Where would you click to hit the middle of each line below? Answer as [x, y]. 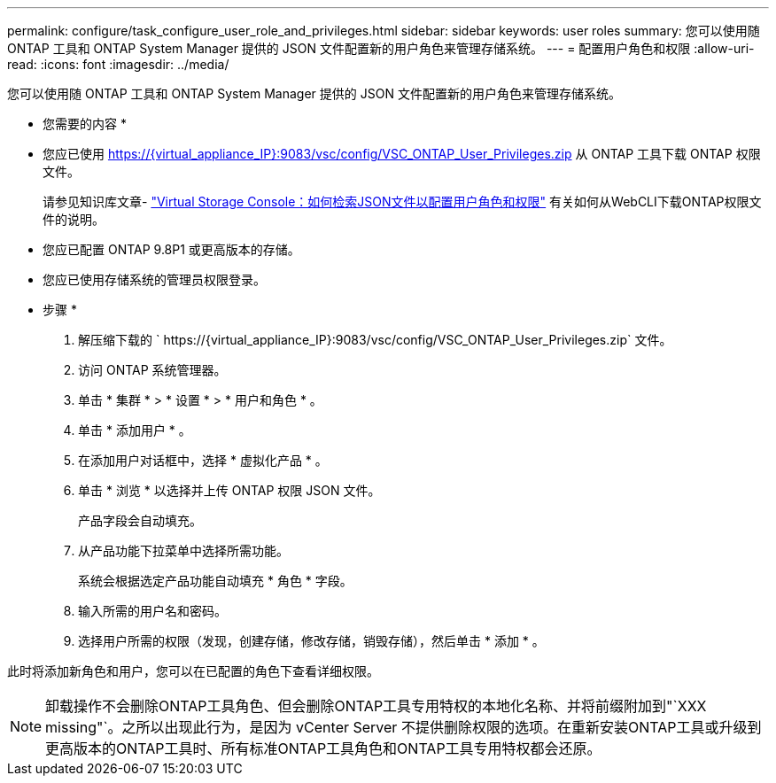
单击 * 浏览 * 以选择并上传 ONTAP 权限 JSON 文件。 [229, 490]
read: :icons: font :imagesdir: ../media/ [118, 64]
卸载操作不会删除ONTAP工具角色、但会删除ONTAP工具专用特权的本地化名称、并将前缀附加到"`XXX [376, 706]
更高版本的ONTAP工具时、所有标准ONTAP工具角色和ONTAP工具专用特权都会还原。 [323, 748]
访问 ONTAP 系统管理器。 [152, 370]
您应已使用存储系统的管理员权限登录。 [154, 279]
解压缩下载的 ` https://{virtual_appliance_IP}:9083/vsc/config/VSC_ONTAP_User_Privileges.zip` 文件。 [375, 340]
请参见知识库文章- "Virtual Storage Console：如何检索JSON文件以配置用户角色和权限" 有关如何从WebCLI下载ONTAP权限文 [402, 202]
